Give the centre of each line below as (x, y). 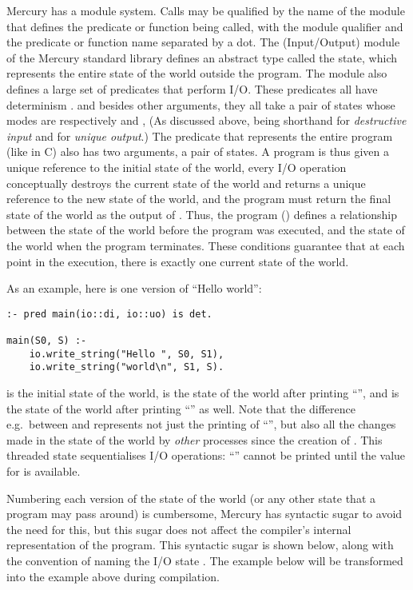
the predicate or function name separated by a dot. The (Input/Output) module (203, 42)
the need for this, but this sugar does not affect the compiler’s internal (179, 529)
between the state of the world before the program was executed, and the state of (206, 230)
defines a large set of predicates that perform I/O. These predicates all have (192, 88)
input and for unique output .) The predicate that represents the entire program (200, 136)
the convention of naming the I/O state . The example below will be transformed (205, 560)
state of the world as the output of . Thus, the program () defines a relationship (202, 214)
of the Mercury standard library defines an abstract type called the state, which (202, 57)
